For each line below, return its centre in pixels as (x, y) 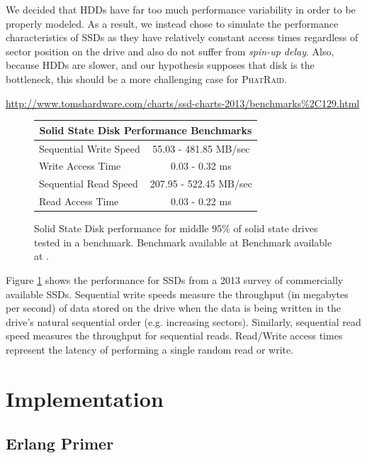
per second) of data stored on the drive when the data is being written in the (173, 308)
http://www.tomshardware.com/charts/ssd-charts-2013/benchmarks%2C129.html (183, 103)
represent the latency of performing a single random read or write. (150, 349)
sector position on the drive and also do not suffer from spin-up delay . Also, (170, 51)
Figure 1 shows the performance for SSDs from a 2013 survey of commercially (175, 279)
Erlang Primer (60, 443)
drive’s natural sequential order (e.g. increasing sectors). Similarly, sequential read (183, 321)
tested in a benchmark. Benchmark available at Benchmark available (183, 242)
